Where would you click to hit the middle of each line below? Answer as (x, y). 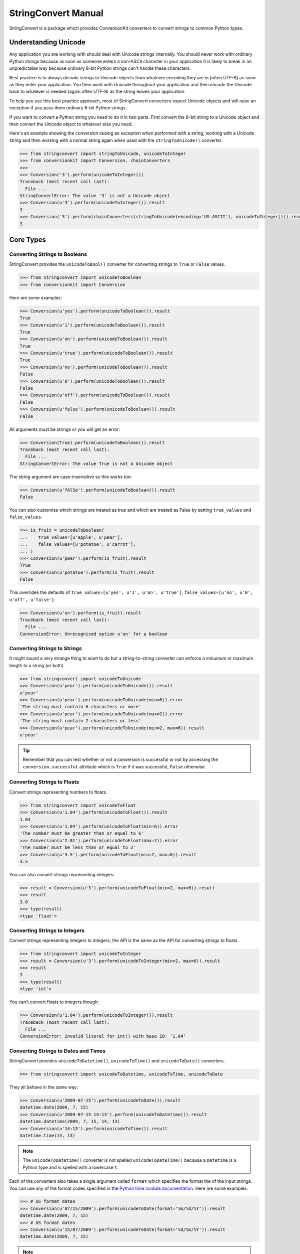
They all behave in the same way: (44, 1087)
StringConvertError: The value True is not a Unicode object (96, 463)
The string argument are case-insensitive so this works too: (70, 477)
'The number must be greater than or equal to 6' (82, 833)
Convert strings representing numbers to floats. (58, 792)
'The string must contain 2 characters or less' (80, 721)
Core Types (27, 240)
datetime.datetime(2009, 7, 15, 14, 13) (70, 1122)
